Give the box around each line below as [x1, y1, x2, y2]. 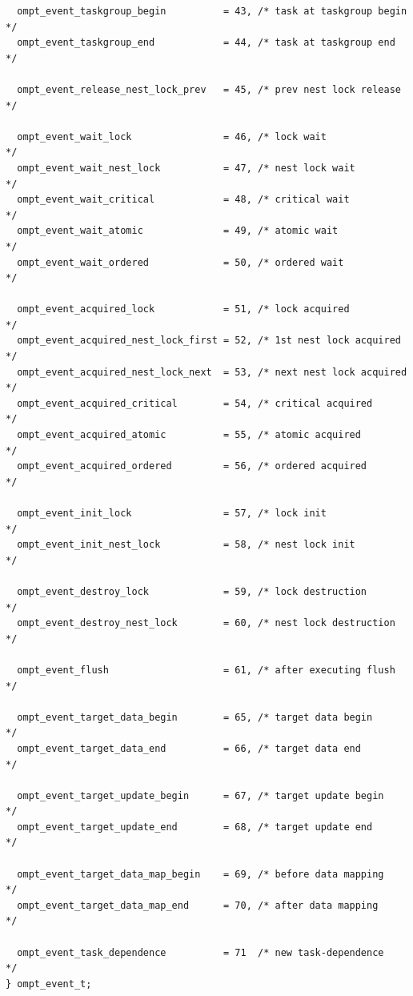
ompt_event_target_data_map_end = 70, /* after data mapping [17, 899, 379, 911]
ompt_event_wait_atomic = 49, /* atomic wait [17, 225, 339, 237]
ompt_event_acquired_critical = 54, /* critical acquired [17, 397, 373, 409]
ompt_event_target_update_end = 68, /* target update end [17, 821, 373, 833]
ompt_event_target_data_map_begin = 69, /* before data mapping [17, 868, 384, 880]
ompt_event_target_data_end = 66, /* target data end [17, 742, 361, 754]
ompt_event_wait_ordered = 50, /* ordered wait [17, 256, 344, 268]
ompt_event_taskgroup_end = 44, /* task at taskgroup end [17, 37, 395, 49]
